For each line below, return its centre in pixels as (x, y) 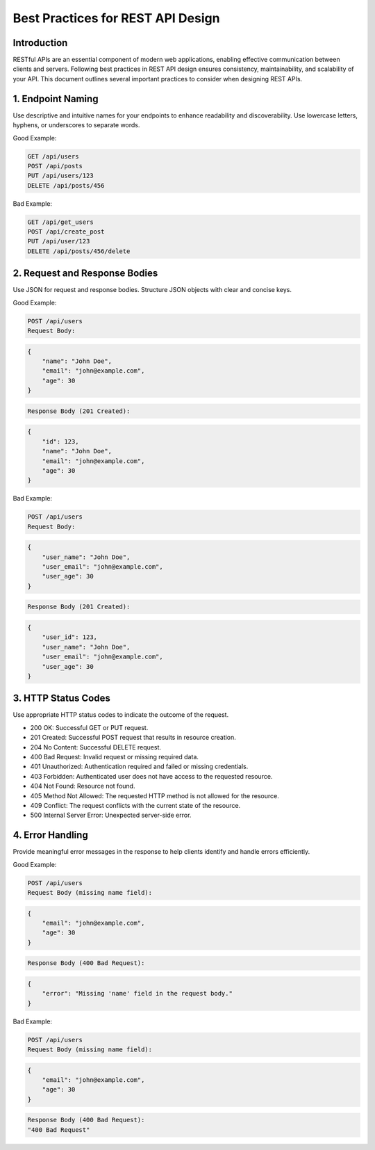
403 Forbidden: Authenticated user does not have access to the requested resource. (151, 776)
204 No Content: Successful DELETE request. (95, 747)
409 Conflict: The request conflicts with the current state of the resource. (135, 805)
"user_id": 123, (69, 637)
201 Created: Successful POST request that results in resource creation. (133, 738)
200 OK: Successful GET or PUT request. (89, 727)
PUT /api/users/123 (60, 176)
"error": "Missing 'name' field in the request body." (137, 994)
